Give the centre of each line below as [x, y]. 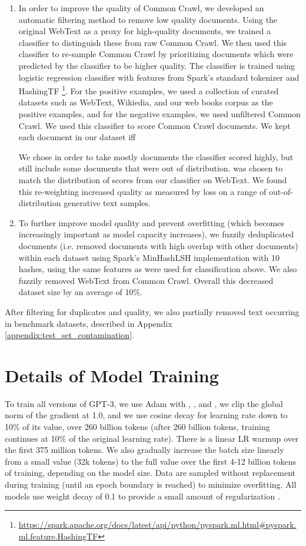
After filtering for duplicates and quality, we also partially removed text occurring [152, 311]
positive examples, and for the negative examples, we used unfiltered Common [159, 114]
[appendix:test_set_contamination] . [69, 335]
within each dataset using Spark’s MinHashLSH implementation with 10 [149, 257]
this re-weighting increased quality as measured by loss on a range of [142, 191]
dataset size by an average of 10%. [80, 292]
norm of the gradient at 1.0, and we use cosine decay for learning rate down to [146, 415]
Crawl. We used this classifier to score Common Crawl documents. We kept [154, 125]
